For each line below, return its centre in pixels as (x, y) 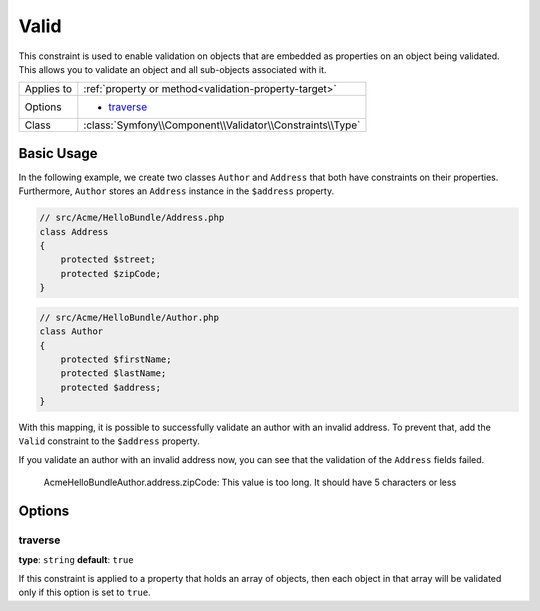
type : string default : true (76, 560)
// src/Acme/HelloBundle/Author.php (129, 317)
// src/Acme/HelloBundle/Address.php (132, 218)
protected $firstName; (116, 359)
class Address (74, 231)
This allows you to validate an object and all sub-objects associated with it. (172, 69)
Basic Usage (58, 153)
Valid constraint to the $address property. (109, 441)
